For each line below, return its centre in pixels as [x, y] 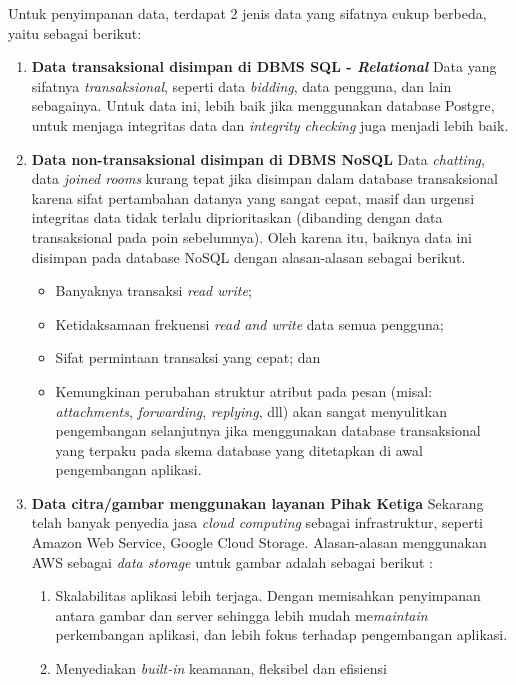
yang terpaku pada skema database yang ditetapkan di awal [239, 449]
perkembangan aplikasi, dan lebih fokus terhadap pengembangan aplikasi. [281, 634]
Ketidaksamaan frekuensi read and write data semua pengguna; [249, 323]
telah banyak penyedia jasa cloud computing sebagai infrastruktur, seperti [257, 522]
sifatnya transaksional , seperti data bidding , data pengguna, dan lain [241, 85]
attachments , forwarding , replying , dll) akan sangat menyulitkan [251, 410]
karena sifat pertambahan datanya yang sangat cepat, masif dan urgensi [253, 197]
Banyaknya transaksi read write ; [153, 290]
